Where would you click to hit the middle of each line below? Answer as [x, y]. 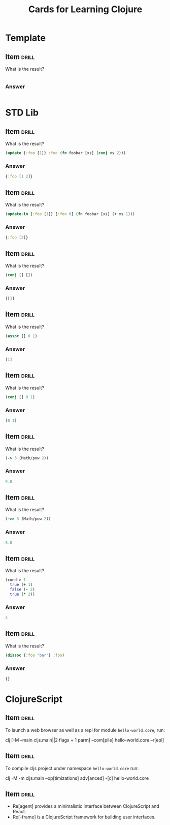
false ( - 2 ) [23, 590]
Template [25, 38]
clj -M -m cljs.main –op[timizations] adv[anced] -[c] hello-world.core [77, 778]
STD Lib [22, 113]
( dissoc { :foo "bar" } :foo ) [35, 655]
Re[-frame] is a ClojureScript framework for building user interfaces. [84, 817]
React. [19, 812]
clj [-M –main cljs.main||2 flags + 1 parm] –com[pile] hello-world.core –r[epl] [85, 740]
